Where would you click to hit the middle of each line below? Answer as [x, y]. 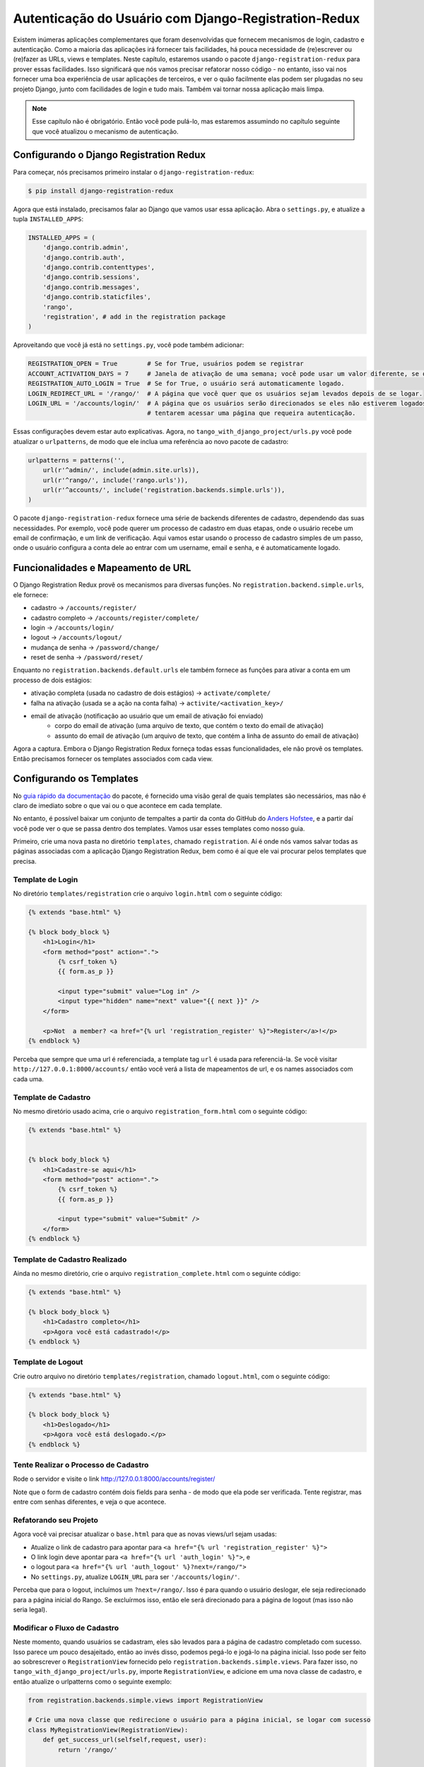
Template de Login [46, 879]
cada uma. [28, 1079]
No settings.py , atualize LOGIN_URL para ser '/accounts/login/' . [135, 1577]
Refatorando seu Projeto [56, 1520]
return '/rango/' [88, 1750]
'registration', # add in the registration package [134, 317]
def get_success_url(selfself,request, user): [125, 1740]
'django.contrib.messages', [92, 287]
